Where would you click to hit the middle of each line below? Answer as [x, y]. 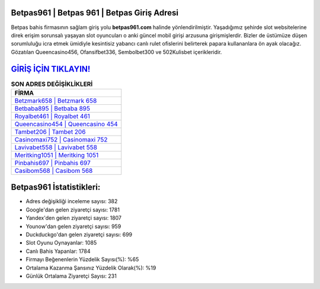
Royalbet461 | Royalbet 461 [52, 116]
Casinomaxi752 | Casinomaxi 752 [61, 139]
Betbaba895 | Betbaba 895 [52, 108]
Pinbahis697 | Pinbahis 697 [53, 163]
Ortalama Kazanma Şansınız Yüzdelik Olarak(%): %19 [91, 268]
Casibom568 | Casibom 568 [54, 171]
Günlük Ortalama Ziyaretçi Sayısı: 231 [71, 276]
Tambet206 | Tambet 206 [50, 131]
